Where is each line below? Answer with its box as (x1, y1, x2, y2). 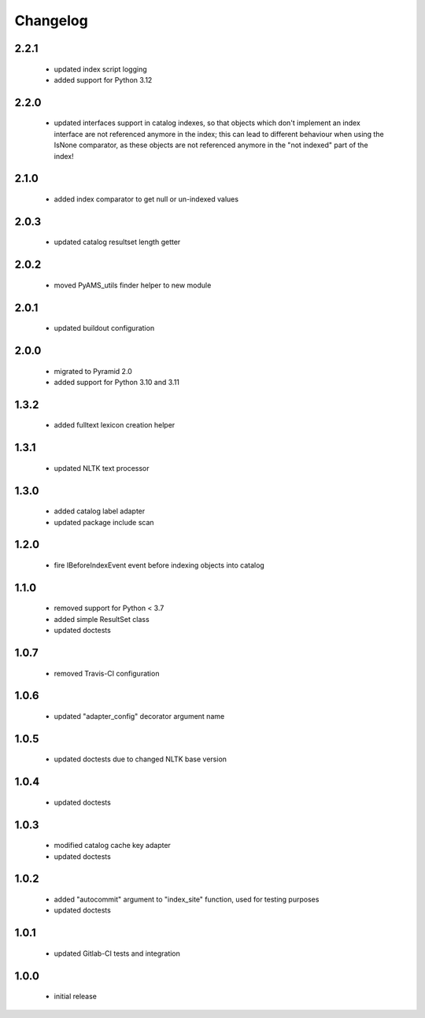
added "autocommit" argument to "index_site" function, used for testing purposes (54, 894, 320, 904)
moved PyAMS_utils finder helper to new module (54, 280, 212, 290)
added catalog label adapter (54, 506, 146, 516)
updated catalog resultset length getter (54, 237, 181, 247)
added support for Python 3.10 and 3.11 (54, 377, 180, 387)
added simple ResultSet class (54, 614, 150, 624)
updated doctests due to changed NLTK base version (54, 754, 227, 764)
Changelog (14, 12, 88, 29)
